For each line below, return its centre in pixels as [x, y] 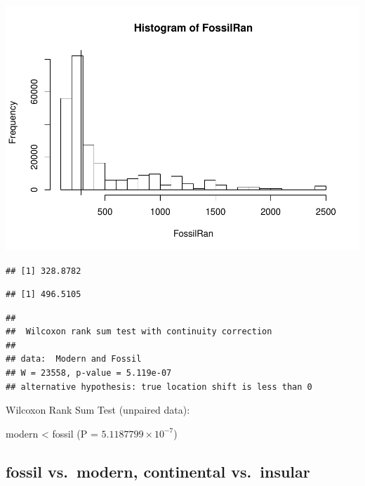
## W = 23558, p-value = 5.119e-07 [89, 373]
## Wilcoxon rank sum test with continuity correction [139, 332]
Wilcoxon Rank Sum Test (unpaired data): [98, 410]
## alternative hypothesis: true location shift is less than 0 [159, 387]
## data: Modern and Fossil [74, 359]
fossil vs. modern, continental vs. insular [158, 471]
